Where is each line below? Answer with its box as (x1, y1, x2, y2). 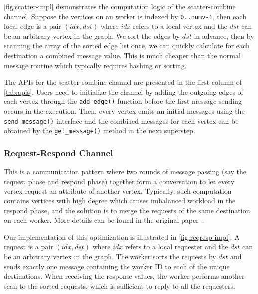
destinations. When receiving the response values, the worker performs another (4, 271, 245, 281)
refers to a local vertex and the (133, 21, 227, 31)
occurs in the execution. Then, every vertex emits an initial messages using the (4, 106, 245, 116)
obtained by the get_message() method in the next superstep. (4, 125, 195, 136)
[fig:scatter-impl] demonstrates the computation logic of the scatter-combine (4, 1, 236, 11)
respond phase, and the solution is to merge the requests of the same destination (4, 205, 250, 215)
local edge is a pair (4, 21, 61, 31)
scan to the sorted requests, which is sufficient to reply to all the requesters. (4, 280, 235, 291)
